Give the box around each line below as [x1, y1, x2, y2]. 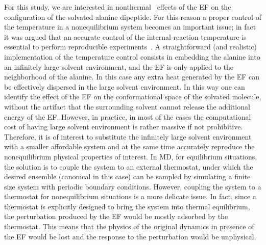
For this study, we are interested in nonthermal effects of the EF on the [4, 2, 231, 12]
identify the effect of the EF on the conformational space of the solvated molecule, [4, 91, 261, 102]
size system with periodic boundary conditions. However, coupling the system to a [4, 181, 261, 192]
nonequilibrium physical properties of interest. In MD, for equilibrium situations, [4, 151, 257, 161]
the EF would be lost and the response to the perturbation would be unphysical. [4, 231, 256, 241]
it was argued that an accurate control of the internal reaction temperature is [4, 31, 247, 42]
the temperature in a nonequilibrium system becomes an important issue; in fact [4, 21, 256, 32]
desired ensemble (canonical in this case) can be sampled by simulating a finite [4, 171, 251, 182]
